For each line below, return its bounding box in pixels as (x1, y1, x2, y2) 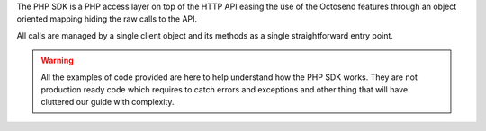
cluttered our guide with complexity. (40, 97, 175, 108)
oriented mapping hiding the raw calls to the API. (16, 13, 198, 24)
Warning (40, 55, 74, 66)
